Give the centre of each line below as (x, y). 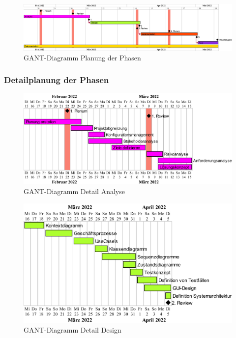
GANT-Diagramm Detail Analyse (74, 191)
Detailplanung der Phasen (57, 79)
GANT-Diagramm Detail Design (73, 329)
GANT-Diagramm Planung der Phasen (82, 58)
